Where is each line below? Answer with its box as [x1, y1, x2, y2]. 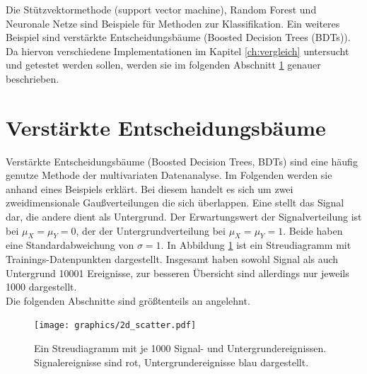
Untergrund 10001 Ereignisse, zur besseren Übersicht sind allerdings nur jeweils [6, 265, 349, 280]
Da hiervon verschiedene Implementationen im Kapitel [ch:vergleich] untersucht [6, 43, 349, 58]
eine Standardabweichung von [6, 238, 134, 252]
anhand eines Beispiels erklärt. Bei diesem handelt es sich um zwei [6, 181, 293, 196]
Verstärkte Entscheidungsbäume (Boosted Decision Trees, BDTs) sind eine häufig [6, 153, 358, 168]
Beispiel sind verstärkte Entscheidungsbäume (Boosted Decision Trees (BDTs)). [6, 30, 351, 45]
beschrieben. [6, 71, 59, 86]
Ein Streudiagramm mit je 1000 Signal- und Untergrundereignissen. [34, 341, 327, 356]
